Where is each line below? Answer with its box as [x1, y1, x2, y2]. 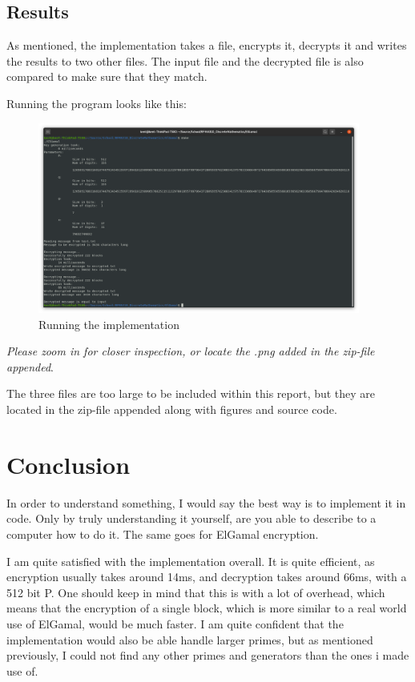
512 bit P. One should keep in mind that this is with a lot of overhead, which [6, 584, 385, 600]
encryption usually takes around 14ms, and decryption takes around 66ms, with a [6, 568, 407, 585]
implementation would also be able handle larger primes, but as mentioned [6, 631, 373, 648]
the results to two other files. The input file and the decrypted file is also [6, 52, 364, 69]
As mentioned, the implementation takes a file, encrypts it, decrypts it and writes [6, 37, 407, 54]
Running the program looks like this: [6, 94, 187, 111]
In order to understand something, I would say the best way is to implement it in [6, 494, 406, 511]
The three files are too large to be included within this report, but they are [6, 385, 376, 402]
